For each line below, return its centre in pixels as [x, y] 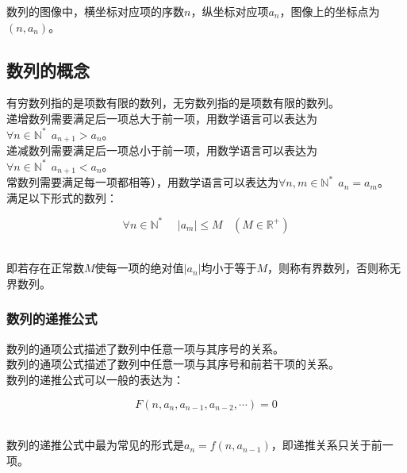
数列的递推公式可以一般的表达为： [95, 379]
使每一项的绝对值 [139, 268]
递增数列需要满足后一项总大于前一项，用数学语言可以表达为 [162, 118]
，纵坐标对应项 [230, 11]
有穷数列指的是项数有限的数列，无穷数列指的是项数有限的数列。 [173, 103]
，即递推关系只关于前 [326, 445]
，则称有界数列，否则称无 [334, 268]
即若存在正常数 [45, 268]
